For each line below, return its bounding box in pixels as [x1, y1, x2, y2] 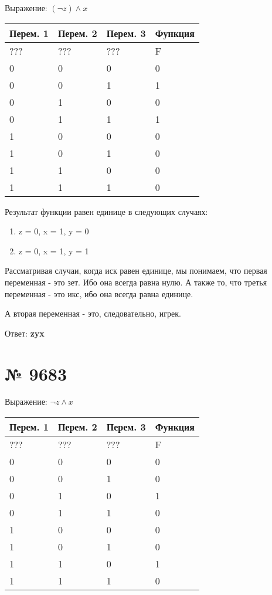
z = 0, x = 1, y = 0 [18, 225, 89, 237]
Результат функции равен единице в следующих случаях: [5, 205, 208, 217]
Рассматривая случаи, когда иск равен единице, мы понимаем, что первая [5, 264, 267, 277]
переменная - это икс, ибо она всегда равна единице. [5, 287, 193, 300]
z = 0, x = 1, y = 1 [18, 244, 89, 257]
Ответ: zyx [5, 327, 45, 339]
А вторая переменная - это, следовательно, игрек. [5, 307, 181, 320]
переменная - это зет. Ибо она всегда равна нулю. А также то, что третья [5, 275, 267, 288]
